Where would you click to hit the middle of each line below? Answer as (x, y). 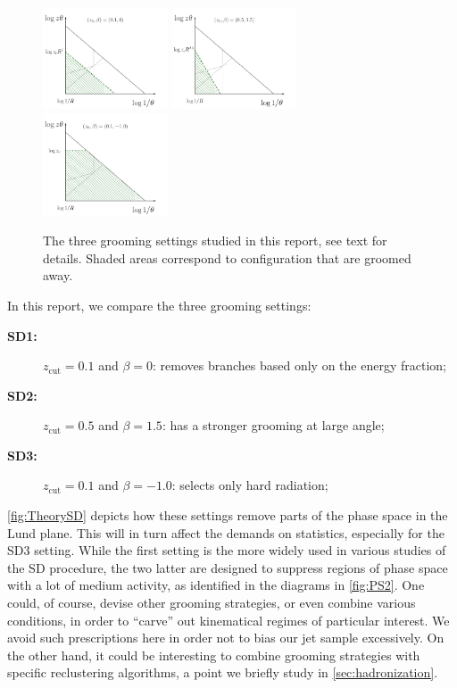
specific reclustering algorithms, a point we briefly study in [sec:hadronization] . (223, 672)
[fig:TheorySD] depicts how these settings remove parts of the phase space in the (228, 515)
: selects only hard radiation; (250, 485)
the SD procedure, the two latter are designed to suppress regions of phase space (228, 567)
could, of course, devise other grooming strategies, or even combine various (212, 603)
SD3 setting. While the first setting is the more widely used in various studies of (227, 550)
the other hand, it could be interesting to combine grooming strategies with (214, 655)
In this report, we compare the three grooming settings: (159, 305)
